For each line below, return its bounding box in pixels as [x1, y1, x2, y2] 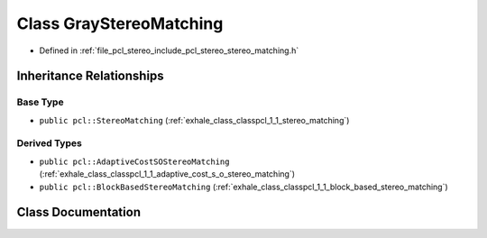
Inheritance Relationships [16, 69, 164, 84]
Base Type [16, 96, 64, 108]
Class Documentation [16, 205, 142, 220]
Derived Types [16, 137, 83, 150]
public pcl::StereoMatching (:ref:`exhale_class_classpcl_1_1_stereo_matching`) [39, 114, 350, 125]
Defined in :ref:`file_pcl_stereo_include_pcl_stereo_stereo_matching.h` [39, 45, 299, 56]
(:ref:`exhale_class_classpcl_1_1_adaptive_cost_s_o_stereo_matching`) [39, 169, 296, 179]
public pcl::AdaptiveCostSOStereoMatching [39, 156, 230, 167]
